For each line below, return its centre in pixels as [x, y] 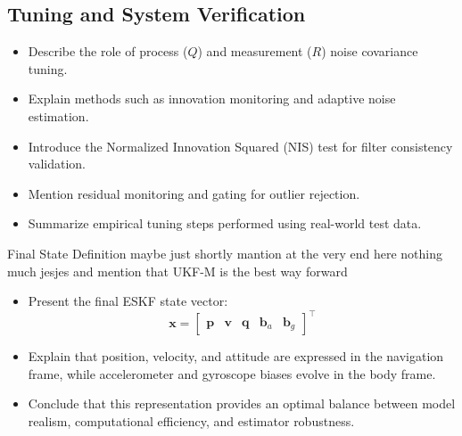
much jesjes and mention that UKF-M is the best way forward [177, 271]
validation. [57, 164]
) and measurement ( [255, 51]
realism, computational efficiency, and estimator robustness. [191, 421]
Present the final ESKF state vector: [128, 301]
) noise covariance [370, 51]
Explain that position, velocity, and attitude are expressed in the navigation [236, 356]
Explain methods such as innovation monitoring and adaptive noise [212, 99]
